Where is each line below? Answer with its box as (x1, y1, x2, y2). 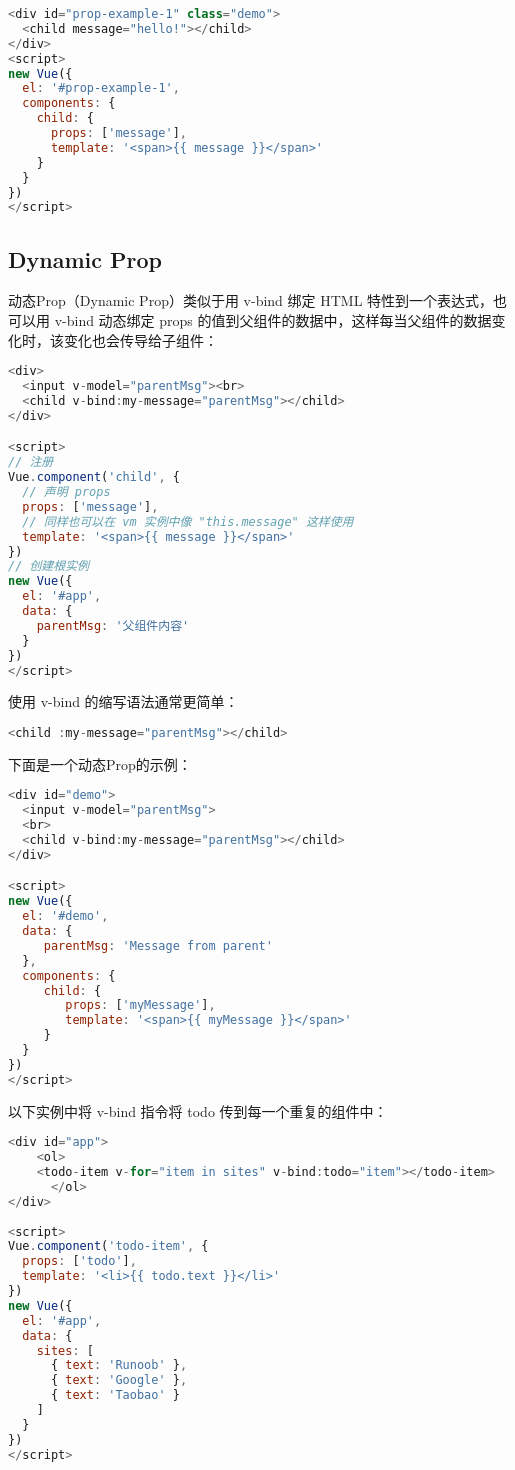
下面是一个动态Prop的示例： (8, 753, 192, 774)
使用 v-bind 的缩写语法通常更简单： (8, 691, 239, 712)
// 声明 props (22, 485, 111, 500)
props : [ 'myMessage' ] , (65, 998, 216, 1013)
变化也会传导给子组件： (63, 329, 218, 350)
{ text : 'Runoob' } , (50, 1358, 188, 1373)
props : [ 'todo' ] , (22, 1254, 137, 1269)
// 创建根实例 (8, 559, 89, 574)
